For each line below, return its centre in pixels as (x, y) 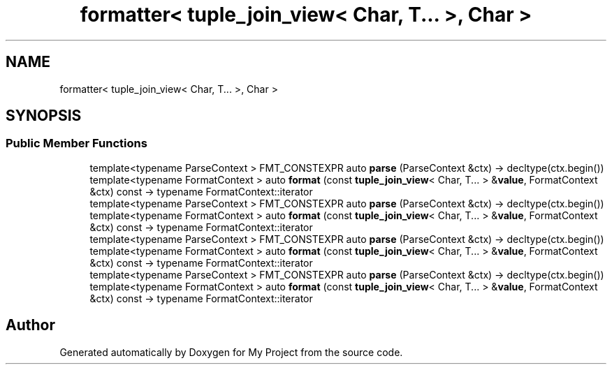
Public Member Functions (76, 143)
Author (30, 325)
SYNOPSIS (44, 116)
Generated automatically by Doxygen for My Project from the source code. (231, 352)
